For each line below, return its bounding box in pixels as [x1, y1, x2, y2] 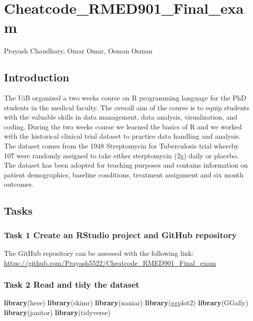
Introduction [4, 70, 70, 85]
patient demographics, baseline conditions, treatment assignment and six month [4, 169, 244, 179]
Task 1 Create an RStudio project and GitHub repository [4, 228, 237, 241]
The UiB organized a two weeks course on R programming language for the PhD [4, 93, 247, 103]
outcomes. [4, 179, 34, 189]
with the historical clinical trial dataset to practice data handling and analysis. [4, 131, 241, 141]
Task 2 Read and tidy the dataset [4, 278, 140, 291]
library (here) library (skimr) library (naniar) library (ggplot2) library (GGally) [4, 297, 249, 308]
